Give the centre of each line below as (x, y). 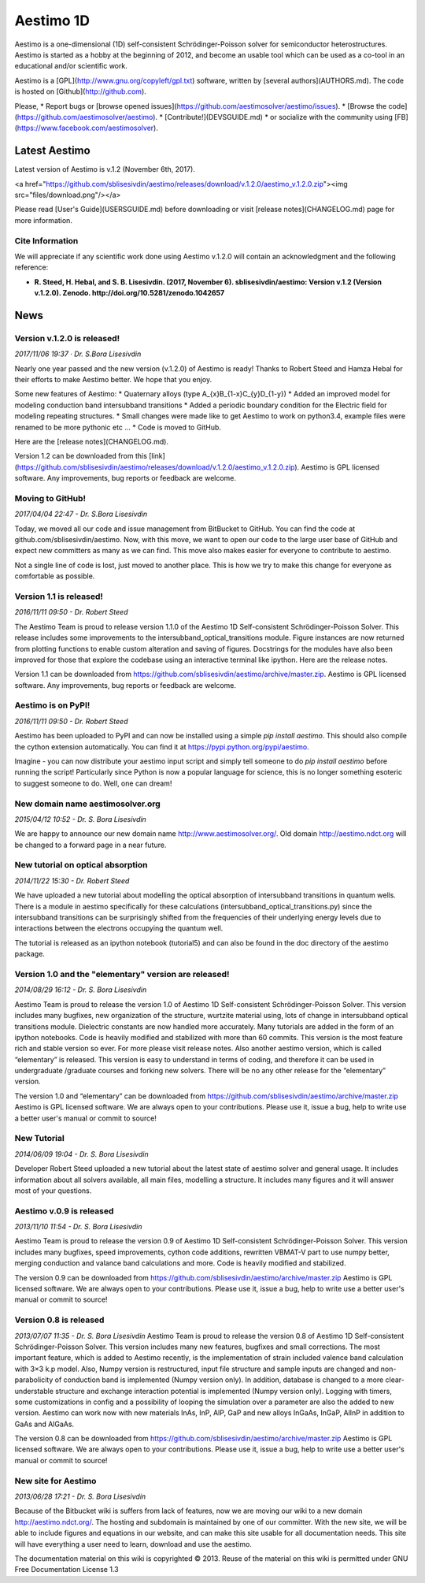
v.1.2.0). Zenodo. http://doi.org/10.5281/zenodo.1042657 (129, 293)
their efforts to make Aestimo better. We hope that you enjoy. (113, 379)
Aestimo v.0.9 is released (64, 1211)
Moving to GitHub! (50, 498)
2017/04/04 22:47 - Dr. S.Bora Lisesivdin (81, 514)
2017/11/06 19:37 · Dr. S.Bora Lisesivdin (78, 354)
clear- (395, 1380)
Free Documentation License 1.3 (67, 1570)
